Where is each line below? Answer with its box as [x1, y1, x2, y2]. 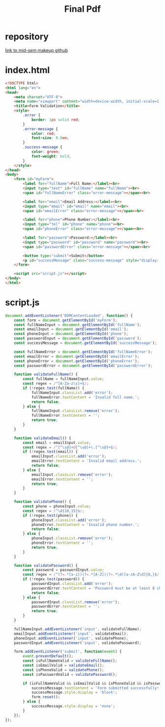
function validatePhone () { [14, 500, 71, 504]
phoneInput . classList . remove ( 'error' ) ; [31, 536, 113, 541]
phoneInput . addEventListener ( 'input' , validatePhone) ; [14, 636, 129, 641]
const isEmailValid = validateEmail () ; [23, 663, 105, 668]
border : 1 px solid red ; [31, 117, 80, 122]
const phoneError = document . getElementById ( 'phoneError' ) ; [14, 359, 139, 363]
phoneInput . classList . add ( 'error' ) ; [31, 517, 107, 523]
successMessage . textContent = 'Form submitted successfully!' [31, 685, 162, 691]
